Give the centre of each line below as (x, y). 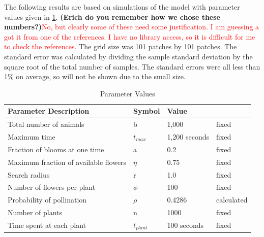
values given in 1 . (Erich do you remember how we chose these (112, 16)
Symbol (147, 111)
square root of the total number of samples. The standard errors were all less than (132, 66)
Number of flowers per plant (52, 187)
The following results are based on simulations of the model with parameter (122, 7)
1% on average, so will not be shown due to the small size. (95, 76)
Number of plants (35, 212)
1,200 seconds (188, 137)
